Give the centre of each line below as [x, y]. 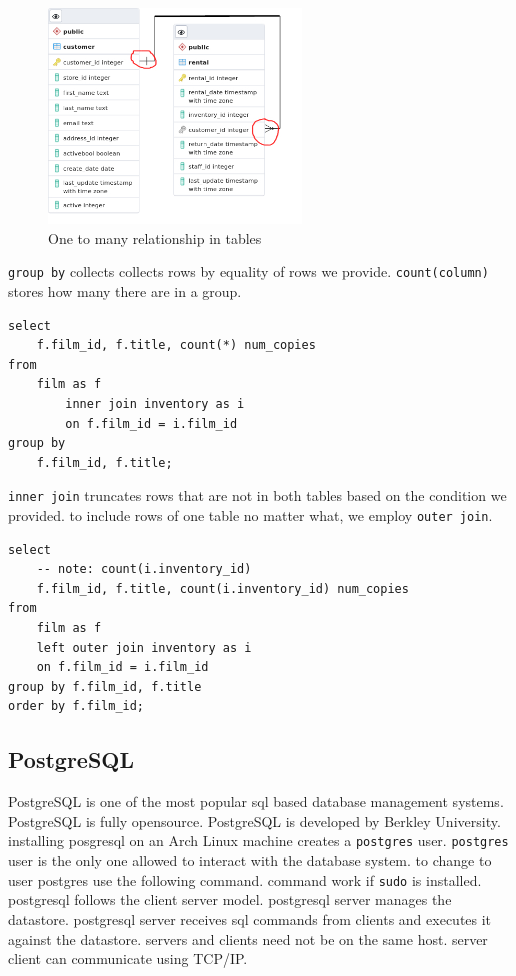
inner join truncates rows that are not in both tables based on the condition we [257, 495]
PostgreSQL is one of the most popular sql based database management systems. [256, 801]
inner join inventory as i [155, 403]
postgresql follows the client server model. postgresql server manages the [230, 899]
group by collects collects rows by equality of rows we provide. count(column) [248, 271]
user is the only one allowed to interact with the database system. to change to [250, 860]
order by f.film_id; [76, 706]
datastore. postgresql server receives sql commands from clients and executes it [250, 918]
